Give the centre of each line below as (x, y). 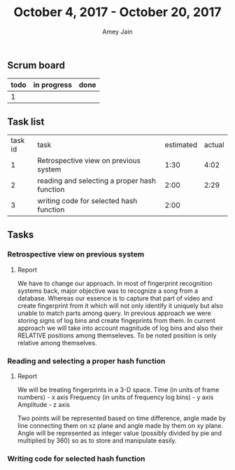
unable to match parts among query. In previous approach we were (114, 313)
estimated (181, 145)
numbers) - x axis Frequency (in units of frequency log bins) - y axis (115, 397)
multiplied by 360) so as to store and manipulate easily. (97, 441)
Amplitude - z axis (43, 405)
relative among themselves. (57, 343)
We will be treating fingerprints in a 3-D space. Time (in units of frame (118, 390)
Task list (26, 122)
